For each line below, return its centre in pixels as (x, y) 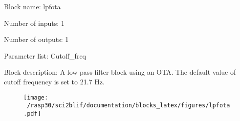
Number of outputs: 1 (36, 39)
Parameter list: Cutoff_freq (45, 55)
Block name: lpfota (32, 6)
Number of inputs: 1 (34, 23)
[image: (36, 97)
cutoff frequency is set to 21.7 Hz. (54, 81)
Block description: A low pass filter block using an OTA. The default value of (120, 72)
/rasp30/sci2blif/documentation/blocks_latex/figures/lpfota (129, 106)
